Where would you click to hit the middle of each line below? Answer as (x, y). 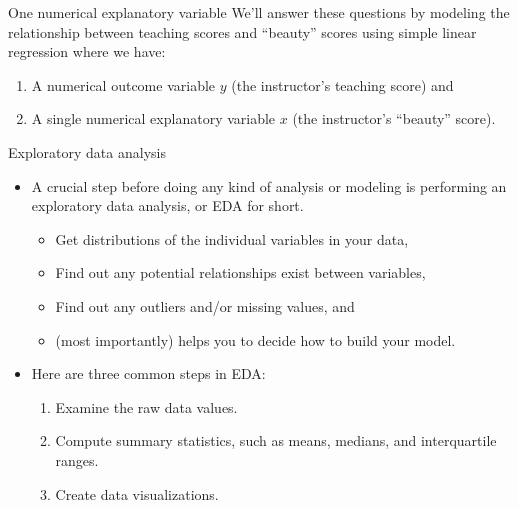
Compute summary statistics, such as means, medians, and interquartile (276, 440)
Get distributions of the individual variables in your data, (232, 238)
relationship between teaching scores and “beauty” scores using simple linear (242, 31)
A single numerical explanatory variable (153, 118)
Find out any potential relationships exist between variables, (240, 272)
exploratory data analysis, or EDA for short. (167, 205)
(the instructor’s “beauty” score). (394, 118)
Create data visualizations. (137, 493)
